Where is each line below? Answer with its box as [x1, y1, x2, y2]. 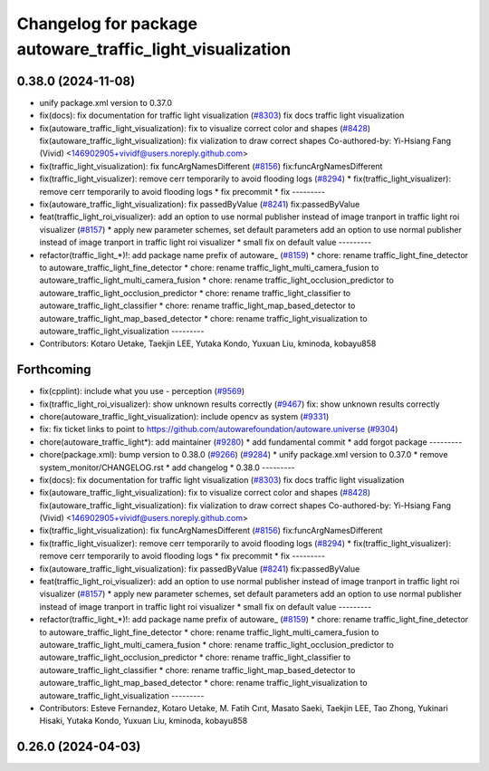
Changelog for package [16, 14, 198, 34]
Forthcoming [16, 362, 91, 378]
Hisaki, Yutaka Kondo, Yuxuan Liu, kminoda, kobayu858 [39, 716, 248, 727]
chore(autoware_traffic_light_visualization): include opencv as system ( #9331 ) [39, 410, 330, 421]
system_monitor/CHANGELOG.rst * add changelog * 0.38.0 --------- [39, 462, 295, 473]
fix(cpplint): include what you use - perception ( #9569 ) [39, 386, 244, 397]
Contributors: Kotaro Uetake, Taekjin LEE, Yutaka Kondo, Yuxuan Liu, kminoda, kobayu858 [39, 338, 377, 349]
